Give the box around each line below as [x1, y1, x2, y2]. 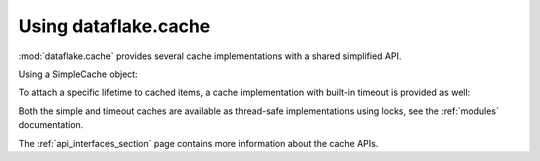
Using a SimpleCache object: [18, 68, 139, 80]
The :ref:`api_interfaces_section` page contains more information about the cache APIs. [18, 137, 379, 149]
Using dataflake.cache [18, 15, 211, 37]
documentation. [18, 119, 84, 131]
